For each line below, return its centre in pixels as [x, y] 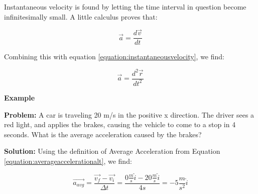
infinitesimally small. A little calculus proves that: [81, 16]
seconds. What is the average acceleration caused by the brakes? [103, 134]
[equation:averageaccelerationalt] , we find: [68, 161]
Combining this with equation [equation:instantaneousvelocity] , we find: [114, 57]
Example [20, 97]
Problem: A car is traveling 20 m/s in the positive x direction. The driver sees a [129, 114]
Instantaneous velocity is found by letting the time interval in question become [125, 7]
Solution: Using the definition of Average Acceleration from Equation [112, 151]
